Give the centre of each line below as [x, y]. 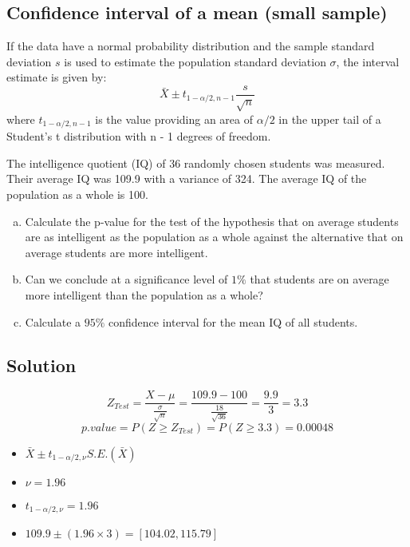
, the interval [368, 61]
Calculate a [53, 321]
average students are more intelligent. [116, 252]
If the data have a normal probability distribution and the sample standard [191, 46]
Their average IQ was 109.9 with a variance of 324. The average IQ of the [187, 178]
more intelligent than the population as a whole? [144, 295]
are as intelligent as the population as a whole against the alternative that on [214, 237]
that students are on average [319, 279]
